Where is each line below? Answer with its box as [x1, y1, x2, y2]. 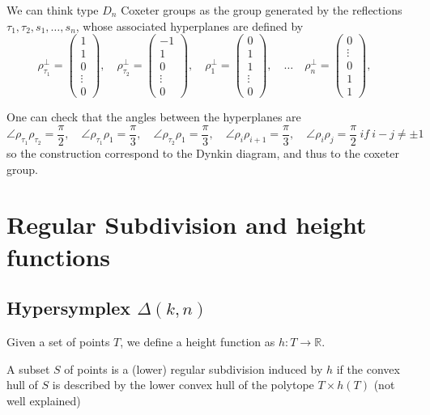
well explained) [6, 392, 81, 409]
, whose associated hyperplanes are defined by [75, 17, 304, 34]
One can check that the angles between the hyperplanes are [6, 108, 301, 125]
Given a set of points [6, 333, 110, 350]
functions [6, 239, 111, 273]
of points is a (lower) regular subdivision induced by [64, 360, 323, 377]
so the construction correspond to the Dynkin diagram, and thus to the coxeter [6, 145, 399, 162]
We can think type [6, 2, 99, 18]
